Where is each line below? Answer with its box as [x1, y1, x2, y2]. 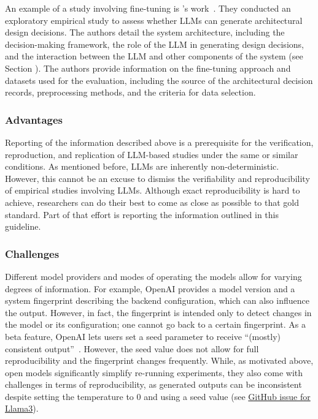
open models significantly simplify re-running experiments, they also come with [5, 366, 303, 379]
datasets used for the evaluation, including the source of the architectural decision [5, 74, 313, 86]
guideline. [5, 220, 41, 233]
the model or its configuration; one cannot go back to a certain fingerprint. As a [5, 318, 306, 331]
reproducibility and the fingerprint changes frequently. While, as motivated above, [5, 354, 314, 367]
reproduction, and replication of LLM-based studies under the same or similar [5, 148, 298, 160]
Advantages [5, 111, 63, 127]
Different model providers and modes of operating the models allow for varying [5, 270, 302, 282]
